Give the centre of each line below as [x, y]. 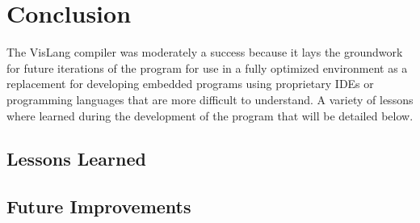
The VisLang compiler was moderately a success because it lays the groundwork [205, 52]
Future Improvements [99, 206]
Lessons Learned [76, 159]
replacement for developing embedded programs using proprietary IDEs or [190, 84]
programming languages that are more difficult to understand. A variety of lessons [210, 99]
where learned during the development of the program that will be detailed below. [210, 115]
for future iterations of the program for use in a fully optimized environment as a [207, 67]
